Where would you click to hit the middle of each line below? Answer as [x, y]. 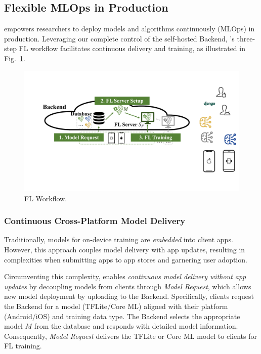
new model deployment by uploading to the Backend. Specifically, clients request [129, 296]
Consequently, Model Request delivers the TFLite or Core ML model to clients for [130, 336]
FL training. [23, 346]
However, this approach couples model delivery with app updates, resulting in [125, 250]
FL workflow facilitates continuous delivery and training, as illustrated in [132, 48]
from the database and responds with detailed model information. [136, 326]
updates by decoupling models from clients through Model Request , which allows [128, 286]
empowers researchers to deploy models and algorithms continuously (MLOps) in [129, 29]
